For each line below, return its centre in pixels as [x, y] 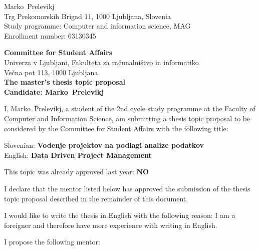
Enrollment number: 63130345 [50, 35]
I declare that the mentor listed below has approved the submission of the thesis [127, 188]
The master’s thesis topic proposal [65, 82]
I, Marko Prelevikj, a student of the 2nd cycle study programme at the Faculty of [130, 108]
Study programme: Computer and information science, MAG [97, 26]
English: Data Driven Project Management [78, 155]
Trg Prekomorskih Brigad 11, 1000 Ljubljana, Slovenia [87, 16]
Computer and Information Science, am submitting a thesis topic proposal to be [127, 118]
